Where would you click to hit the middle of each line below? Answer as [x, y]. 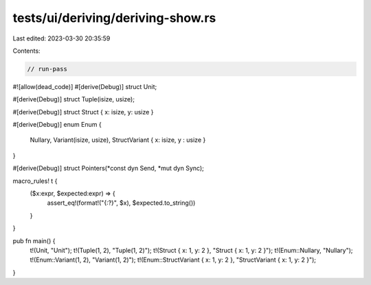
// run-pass [47, 69]
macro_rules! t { [35, 181]
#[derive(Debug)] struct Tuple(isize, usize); [74, 99]
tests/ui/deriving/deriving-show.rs [114, 18]
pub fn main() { [34, 240]
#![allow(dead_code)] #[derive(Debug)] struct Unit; [85, 86]
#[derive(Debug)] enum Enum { [57, 125]
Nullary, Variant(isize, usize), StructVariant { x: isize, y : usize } [118, 140]
